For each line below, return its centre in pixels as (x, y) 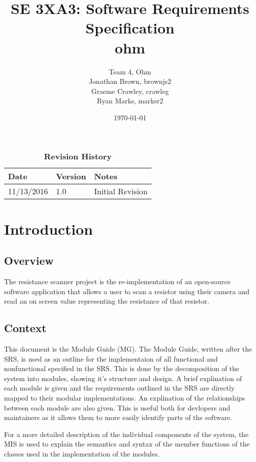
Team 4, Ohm (130, 71)
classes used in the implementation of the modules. (82, 453)
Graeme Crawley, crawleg (130, 91)
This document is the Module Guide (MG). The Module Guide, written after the (128, 349)
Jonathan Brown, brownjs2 (130, 81)
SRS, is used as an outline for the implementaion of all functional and (111, 358)
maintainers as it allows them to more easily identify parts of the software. (118, 417)
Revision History (78, 156)
